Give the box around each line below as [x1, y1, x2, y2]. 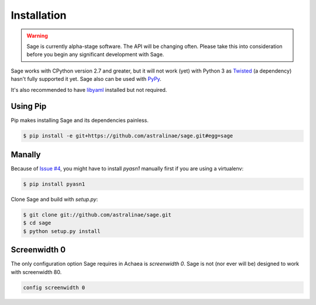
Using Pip [11, 101, 47, 111]
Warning [26, 32, 48, 39]
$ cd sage [23, 220, 51, 227]
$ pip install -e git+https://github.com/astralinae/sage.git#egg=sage [23, 132, 233, 139]
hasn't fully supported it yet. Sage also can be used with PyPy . [11, 76, 162, 83]
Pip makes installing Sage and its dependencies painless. [11, 117, 149, 124]
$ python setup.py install [23, 228, 101, 234]
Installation [11, 9, 67, 22]
